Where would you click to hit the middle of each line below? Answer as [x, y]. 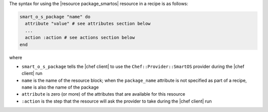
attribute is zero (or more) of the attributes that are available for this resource [103, 94]
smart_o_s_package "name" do [55, 17]
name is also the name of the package [60, 87]
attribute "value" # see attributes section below [88, 24]
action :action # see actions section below [80, 38]
